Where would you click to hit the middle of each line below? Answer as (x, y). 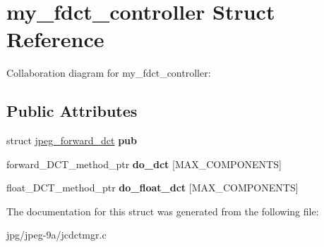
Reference (55, 39)
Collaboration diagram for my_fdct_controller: (109, 73)
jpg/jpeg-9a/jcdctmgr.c (56, 235)
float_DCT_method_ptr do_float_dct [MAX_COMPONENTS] (152, 188)
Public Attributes (72, 111)
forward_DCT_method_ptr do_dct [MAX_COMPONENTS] (144, 164)
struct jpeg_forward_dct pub (72, 140)
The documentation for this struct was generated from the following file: (163, 211)
